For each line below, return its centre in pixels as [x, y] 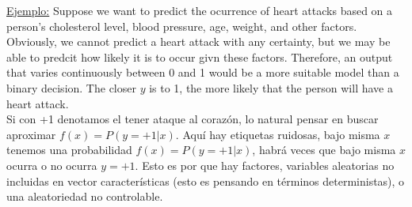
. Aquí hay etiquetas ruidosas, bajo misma [278, 134]
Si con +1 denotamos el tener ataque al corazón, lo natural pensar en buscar [193, 119]
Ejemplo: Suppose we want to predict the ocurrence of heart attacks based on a [200, 10]
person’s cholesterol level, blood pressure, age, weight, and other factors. [182, 26]
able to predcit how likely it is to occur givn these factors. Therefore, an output [200, 56]
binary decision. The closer [71, 87]
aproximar [31, 134]
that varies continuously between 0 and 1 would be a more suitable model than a [203, 72]
